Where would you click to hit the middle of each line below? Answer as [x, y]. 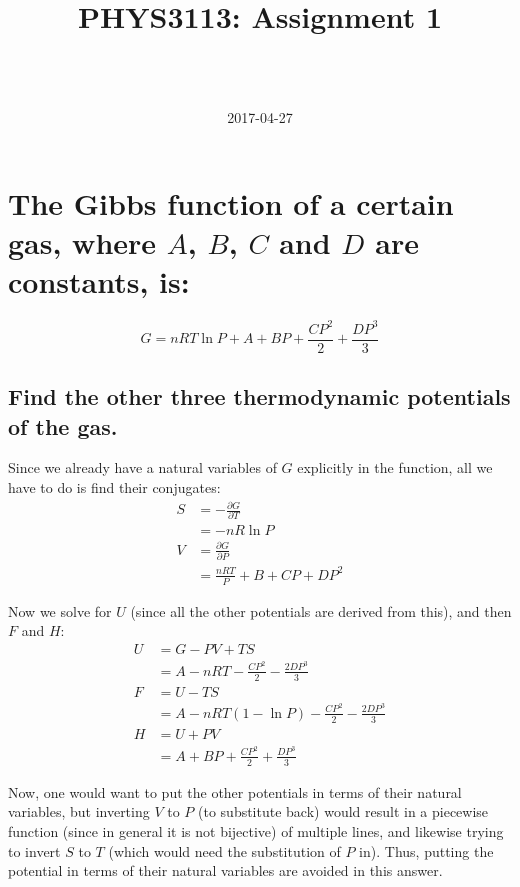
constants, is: [99, 281]
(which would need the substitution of [224, 850]
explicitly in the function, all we [395, 467]
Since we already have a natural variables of [142, 467]
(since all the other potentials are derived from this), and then [321, 610]
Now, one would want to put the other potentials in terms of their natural [235, 791]
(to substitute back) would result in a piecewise [343, 811]
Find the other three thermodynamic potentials [259, 396]
